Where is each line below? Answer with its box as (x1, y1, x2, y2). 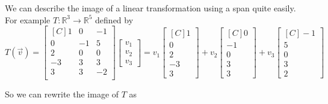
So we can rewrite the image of (5, 88, 119, 100)
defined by (95, 13, 134, 26)
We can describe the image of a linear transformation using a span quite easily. (5, 2, 296, 14)
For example (5, 13, 51, 26)
